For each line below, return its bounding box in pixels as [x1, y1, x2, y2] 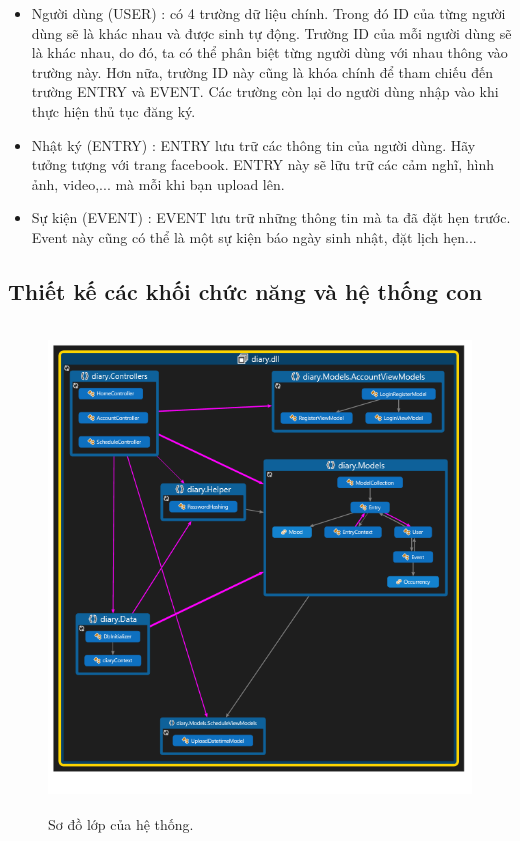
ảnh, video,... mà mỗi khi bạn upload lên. [31, 173, 285, 194]
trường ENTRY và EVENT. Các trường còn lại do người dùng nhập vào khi [31, 81, 499, 102]
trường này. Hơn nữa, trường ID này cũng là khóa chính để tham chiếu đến [31, 61, 493, 82]
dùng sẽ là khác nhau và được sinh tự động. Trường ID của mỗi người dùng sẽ [31, 22, 512, 43]
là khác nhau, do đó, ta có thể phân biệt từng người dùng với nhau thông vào [31, 42, 508, 63]
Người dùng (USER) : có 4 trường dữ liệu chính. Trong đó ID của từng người [31, 3, 506, 23]
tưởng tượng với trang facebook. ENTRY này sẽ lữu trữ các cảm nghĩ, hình [31, 154, 494, 175]
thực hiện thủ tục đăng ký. [31, 100, 196, 121]
